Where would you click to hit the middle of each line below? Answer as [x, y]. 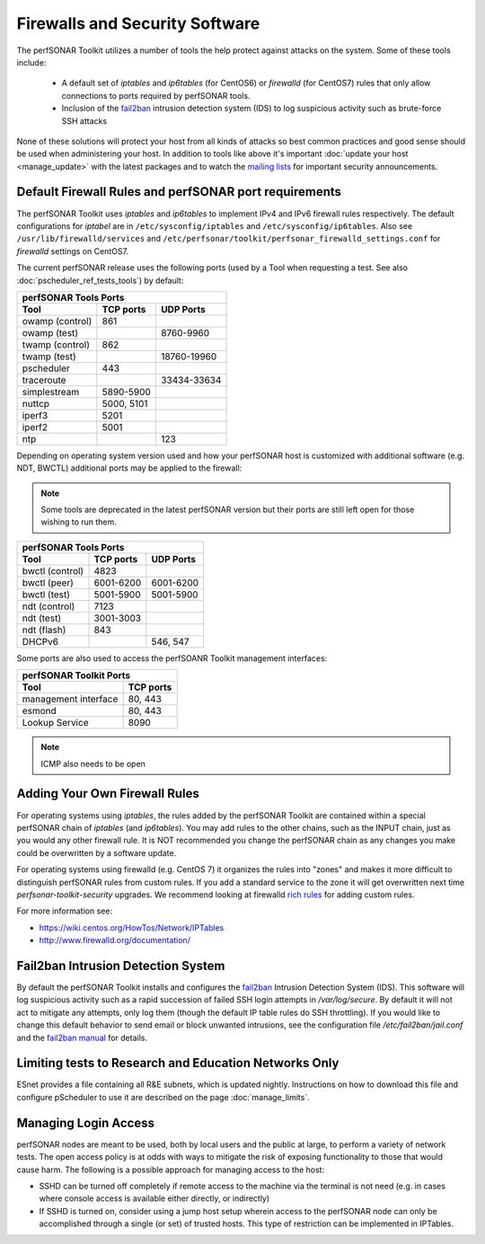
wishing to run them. [79, 522]
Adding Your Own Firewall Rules [108, 794]
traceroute [44, 380]
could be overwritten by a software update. [97, 852]
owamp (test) [50, 332]
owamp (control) [57, 321]
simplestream [51, 392]
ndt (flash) [44, 630]
